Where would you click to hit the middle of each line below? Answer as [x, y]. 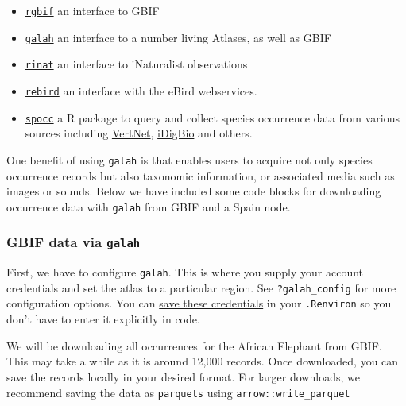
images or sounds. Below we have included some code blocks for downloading [194, 191]
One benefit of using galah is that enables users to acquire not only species [189, 159]
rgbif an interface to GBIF [92, 10]
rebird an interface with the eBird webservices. [141, 90]
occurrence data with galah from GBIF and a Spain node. [149, 206]
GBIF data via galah [73, 242]
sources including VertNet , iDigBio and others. [139, 133]
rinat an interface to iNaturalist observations [136, 64]
